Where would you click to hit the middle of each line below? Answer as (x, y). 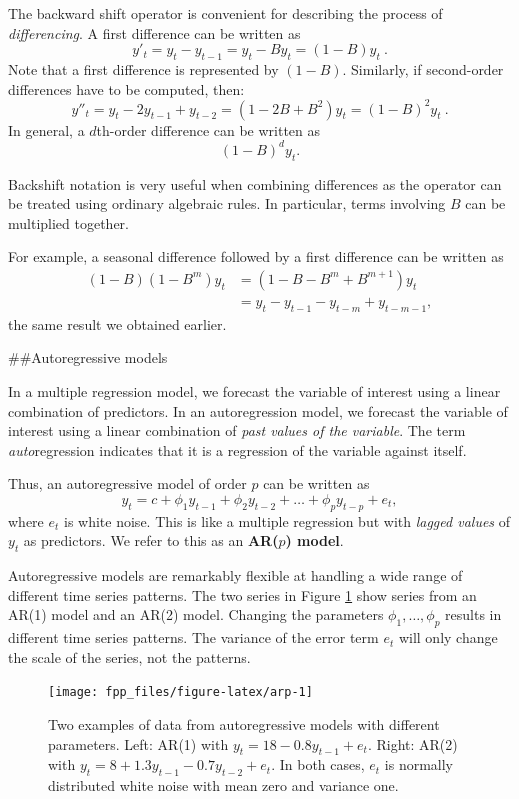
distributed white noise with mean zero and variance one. (223, 785)
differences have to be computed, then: (126, 88)
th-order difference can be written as (208, 129)
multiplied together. (69, 222)
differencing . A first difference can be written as (154, 32)
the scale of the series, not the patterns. (129, 656)
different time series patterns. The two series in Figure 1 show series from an (242, 594)
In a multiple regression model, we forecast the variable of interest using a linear (254, 390)
